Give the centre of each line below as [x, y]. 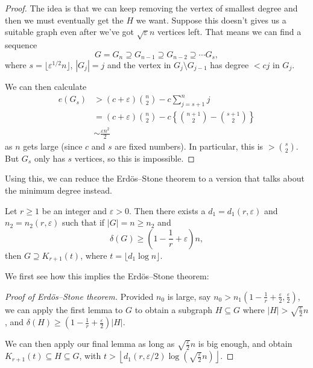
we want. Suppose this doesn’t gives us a [211, 20]
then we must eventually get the [64, 20]
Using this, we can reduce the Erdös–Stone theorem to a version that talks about [155, 178]
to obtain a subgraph [174, 309]
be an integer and [74, 210]
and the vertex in [139, 65]
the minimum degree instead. [58, 190]
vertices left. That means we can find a [229, 32]
